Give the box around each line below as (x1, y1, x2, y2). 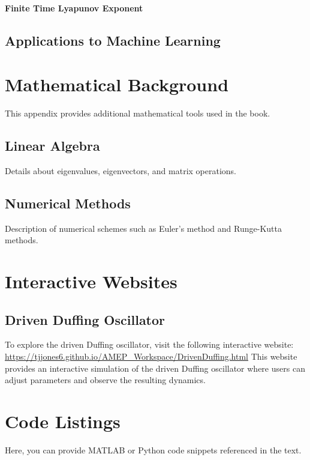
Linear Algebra (5, 136, 100, 155)
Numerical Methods (5, 193, 131, 212)
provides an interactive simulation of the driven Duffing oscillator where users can (5, 362, 305, 374)
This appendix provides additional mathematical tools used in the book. (5, 107, 270, 120)
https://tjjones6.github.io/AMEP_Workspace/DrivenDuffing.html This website (5, 350, 297, 363)
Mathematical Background (5, 72, 229, 97)
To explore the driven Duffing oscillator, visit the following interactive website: (5, 338, 294, 351)
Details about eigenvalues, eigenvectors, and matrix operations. (5, 164, 237, 177)
